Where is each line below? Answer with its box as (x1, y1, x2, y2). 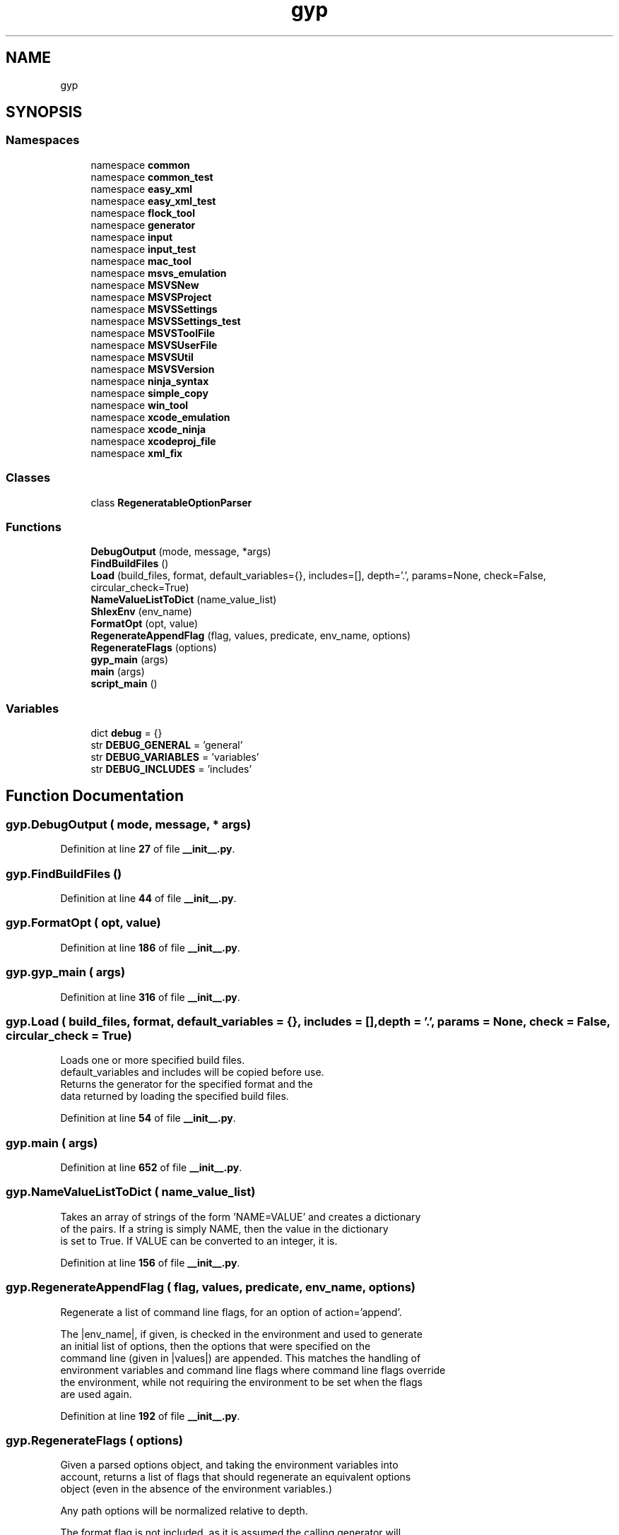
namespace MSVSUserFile (90, 338, 218, 351)
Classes (6, 470, 51, 485)
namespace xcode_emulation (90, 410, 230, 423)
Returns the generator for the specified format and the (60, 1078, 313, 1091)
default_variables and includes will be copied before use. (60, 1066, 324, 1079)
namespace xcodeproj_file (90, 434, 216, 447)
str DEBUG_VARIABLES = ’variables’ (90, 751, 259, 764)
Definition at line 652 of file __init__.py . (60, 1161, 242, 1174)
